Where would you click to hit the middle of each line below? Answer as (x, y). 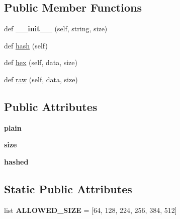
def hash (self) (26, 45)
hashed (16, 161)
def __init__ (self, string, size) (56, 29)
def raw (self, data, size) (41, 79)
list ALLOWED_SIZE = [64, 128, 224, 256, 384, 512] (91, 210)
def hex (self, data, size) (41, 62)
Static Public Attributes (68, 188)
